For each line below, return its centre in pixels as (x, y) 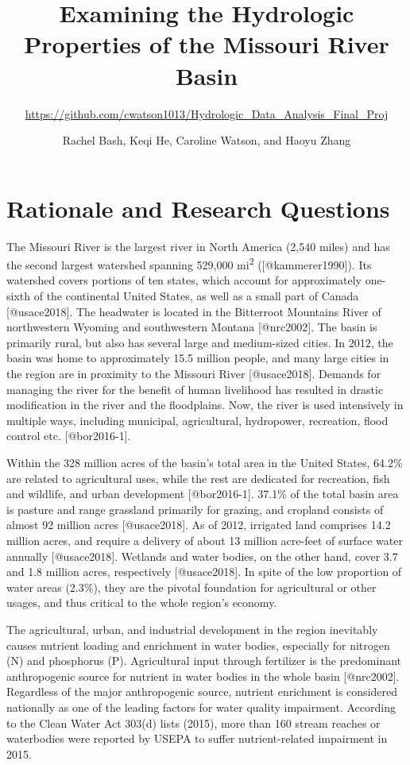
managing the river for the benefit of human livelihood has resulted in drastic (195, 389)
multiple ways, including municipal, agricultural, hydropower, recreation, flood (197, 420)
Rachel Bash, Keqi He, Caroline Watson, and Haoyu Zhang (207, 140)
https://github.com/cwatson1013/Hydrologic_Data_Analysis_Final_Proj (207, 113)
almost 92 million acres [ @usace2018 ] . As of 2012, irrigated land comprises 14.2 (199, 525)
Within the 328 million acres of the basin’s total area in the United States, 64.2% (205, 462)
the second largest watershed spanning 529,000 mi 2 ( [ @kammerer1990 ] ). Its (189, 263)
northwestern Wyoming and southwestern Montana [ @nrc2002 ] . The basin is (192, 327)
